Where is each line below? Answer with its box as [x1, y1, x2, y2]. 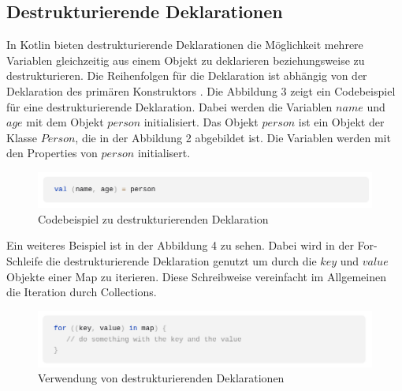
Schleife [6, 253, 43, 269]
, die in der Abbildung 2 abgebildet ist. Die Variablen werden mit [75, 129, 391, 145]
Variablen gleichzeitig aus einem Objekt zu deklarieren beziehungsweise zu [6, 51, 365, 68]
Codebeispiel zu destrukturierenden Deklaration [38, 210, 269, 227]
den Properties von [6, 145, 98, 161]
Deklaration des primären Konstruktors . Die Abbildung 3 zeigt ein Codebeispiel [6, 82, 396, 99]
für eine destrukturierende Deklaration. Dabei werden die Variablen [6, 98, 333, 115]
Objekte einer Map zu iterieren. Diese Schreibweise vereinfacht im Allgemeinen [6, 268, 386, 284]
